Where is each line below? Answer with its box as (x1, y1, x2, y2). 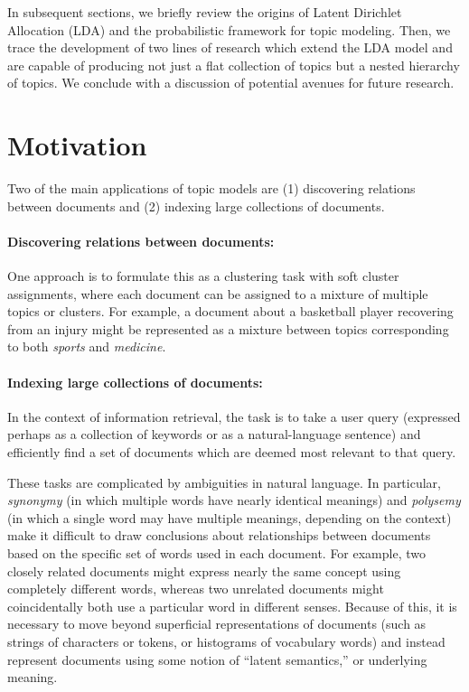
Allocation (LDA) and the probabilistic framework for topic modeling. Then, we (7, 20, 451, 39)
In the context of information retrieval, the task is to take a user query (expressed (7, 407, 461, 425)
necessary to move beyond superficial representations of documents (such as (7, 614, 427, 633)
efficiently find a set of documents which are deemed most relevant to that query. (7, 443, 456, 462)
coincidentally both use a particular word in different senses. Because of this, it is (7, 596, 457, 615)
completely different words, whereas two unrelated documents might (7, 579, 384, 598)
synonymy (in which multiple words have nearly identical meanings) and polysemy (7, 491, 461, 510)
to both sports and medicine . (7, 337, 166, 356)
